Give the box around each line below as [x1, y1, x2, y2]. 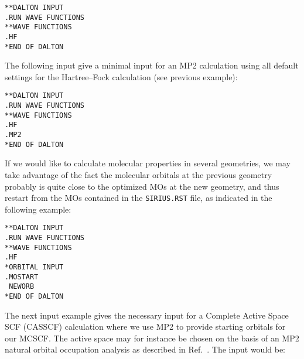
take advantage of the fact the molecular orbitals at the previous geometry [5, 169, 272, 180]
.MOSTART [5, 272, 39, 281]
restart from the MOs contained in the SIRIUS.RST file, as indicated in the [5, 192, 272, 204]
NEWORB [9, 282, 35, 291]
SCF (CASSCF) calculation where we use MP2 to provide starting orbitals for [5, 320, 286, 333]
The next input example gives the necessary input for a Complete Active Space [5, 309, 289, 321]
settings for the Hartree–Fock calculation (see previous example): [5, 70, 238, 83]
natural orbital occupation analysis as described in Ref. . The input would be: [5, 343, 286, 355]
